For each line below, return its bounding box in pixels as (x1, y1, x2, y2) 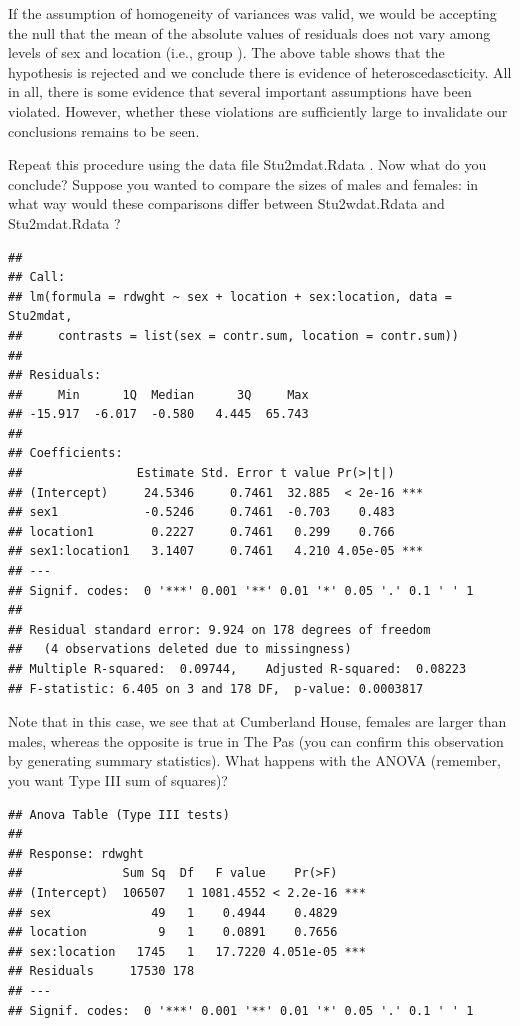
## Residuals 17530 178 (8, 964, 195, 979)
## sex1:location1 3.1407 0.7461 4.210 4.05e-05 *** (8, 544, 424, 559)
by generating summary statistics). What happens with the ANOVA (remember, (8, 750, 501, 771)
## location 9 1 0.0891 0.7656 (8, 925, 338, 940)
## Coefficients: (8, 446, 123, 461)
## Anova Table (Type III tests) (8, 807, 230, 822)
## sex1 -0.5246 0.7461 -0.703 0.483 (8, 505, 395, 520)
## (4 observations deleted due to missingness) (8, 642, 352, 657)
